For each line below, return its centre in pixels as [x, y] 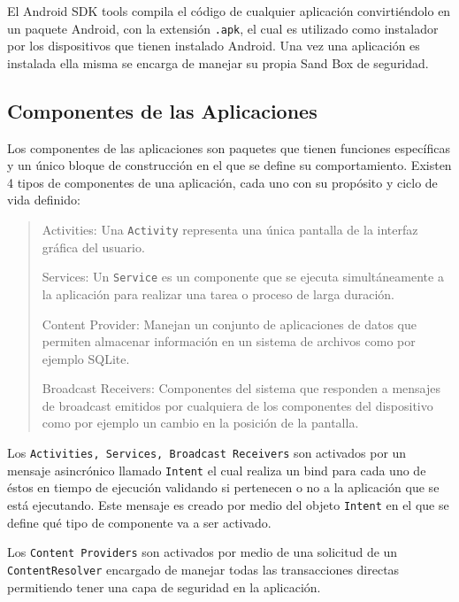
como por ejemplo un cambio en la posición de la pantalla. [200, 423]
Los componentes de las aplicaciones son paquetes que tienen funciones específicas [229, 147]
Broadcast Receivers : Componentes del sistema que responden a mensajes [241, 388]
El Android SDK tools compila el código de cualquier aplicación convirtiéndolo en [229, 11]
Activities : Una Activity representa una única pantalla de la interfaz [230, 230]
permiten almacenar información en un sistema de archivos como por [229, 341]
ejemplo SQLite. [86, 358]
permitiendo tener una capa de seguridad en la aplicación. [164, 587]
